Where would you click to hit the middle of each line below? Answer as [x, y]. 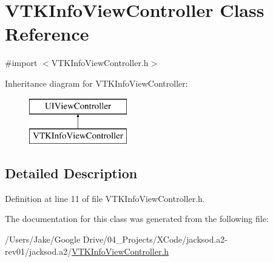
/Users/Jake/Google [43, 239]
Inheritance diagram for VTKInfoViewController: [96, 83]
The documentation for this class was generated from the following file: [137, 219]
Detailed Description [71, 173]
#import [21, 63]
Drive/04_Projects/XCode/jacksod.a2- [155, 239]
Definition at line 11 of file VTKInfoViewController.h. [105, 198]
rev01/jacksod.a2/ [39, 251]
